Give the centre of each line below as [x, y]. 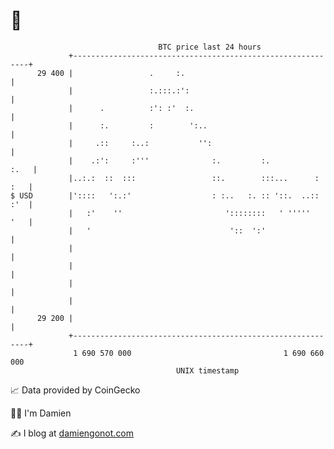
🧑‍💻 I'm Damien [41, 413]
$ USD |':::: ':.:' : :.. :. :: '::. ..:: [165, 195]
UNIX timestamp [207, 370]
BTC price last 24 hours [210, 47]
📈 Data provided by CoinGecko [75, 390]
